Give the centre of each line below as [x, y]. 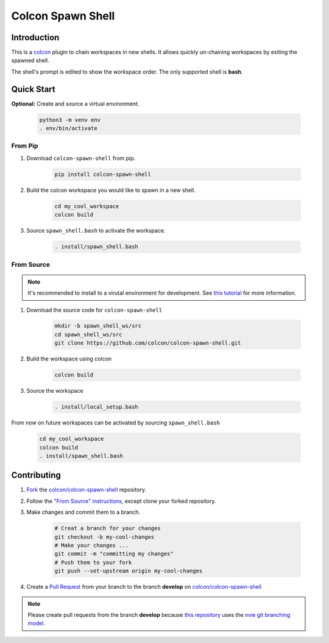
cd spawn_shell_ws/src [88, 334]
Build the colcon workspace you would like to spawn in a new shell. [111, 190]
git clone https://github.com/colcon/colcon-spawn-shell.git [148, 343]
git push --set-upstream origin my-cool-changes [129, 571]
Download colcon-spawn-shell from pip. [81, 158]
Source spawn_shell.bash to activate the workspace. [96, 231]
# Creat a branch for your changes [108, 529]
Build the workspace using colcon [69, 359]
